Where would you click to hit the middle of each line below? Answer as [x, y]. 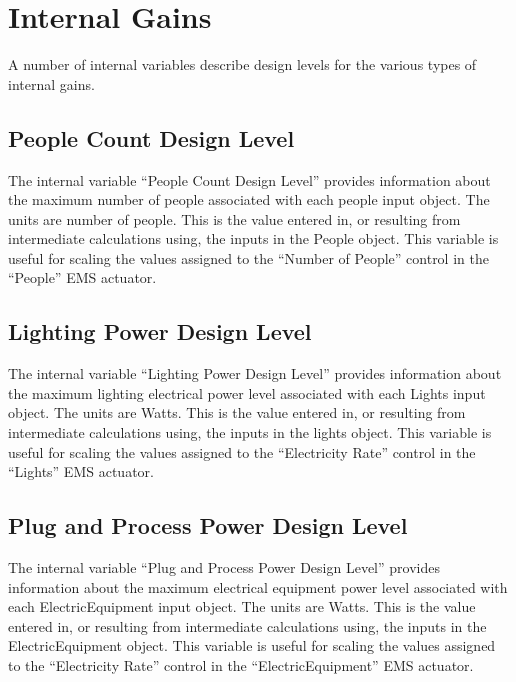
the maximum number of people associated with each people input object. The [249, 199]
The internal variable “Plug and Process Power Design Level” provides [224, 567]
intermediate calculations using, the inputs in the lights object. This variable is [250, 432]
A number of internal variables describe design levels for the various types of [242, 64]
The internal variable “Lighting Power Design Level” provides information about [255, 373]
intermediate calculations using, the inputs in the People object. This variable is [253, 238]
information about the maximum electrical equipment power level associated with [258, 586]
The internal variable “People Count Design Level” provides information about [249, 179]
